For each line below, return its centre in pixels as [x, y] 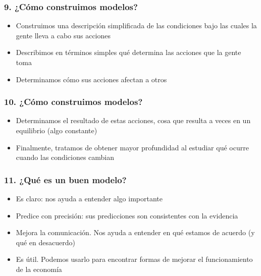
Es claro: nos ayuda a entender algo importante [89, 198]
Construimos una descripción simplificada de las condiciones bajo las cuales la [136, 25]
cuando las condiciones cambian [65, 157]
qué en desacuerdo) [45, 242]
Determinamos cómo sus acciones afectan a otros [91, 79]
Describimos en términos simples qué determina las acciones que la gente [128, 52]
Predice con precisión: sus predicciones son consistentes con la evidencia [127, 215]
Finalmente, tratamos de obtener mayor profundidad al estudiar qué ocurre [132, 147]
